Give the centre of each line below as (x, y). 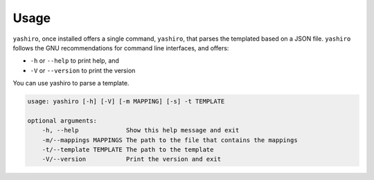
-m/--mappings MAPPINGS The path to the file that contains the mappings (170, 140)
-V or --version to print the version (83, 70)
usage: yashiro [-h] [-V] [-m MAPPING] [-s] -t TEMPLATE (126, 101)
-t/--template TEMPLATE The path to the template (128, 150)
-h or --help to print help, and (74, 61)
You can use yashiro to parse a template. (71, 83)
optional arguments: (62, 120)
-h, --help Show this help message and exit (141, 130)
